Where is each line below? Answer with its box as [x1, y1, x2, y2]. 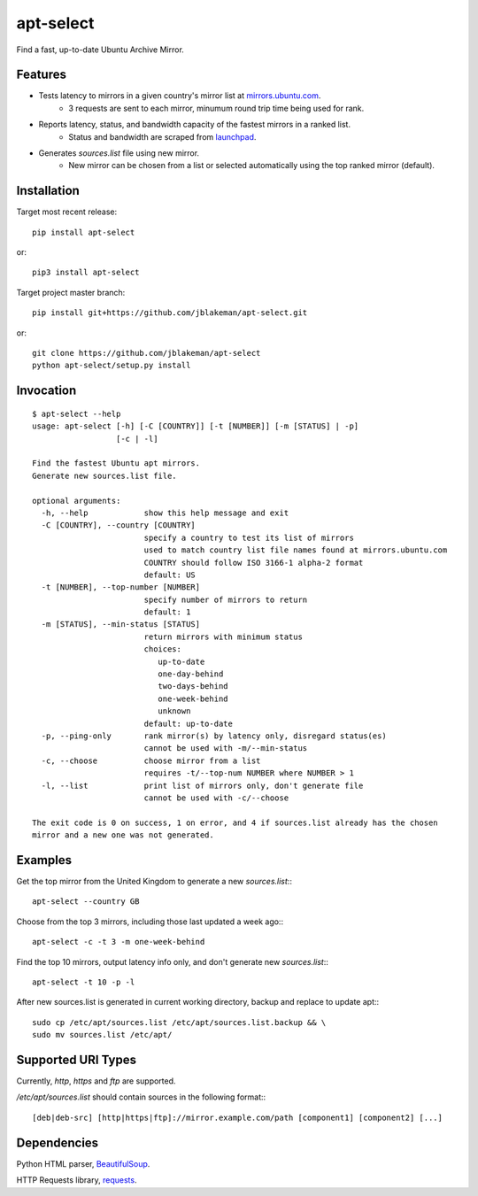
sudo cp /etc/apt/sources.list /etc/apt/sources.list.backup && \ [32, 1017, 327, 1027]
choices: [143, 644, 181, 654]
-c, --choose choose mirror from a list [41, 755, 261, 766]
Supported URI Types [16, 1052, 137, 1067]
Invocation [16, 383, 77, 398]
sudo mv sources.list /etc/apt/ [32, 1030, 173, 1040]
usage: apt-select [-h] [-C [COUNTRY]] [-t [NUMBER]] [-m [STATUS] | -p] [32, 421, 359, 431]
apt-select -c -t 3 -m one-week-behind [32, 937, 205, 947]
